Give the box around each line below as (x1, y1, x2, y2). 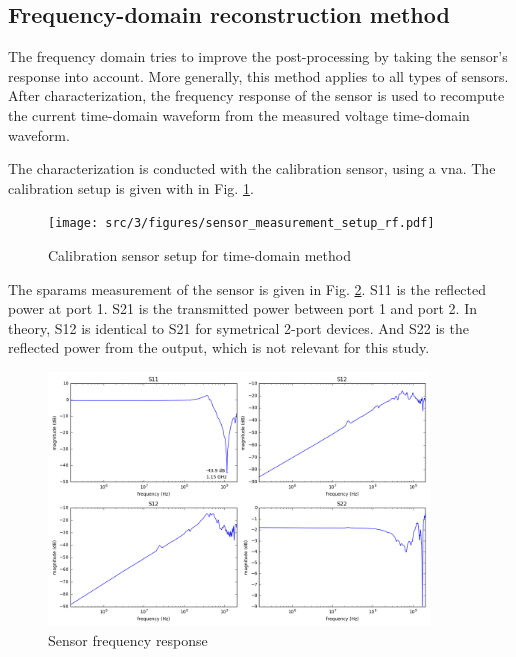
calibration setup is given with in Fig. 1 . (8, 177, 254, 198)
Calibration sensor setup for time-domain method (48, 245, 351, 266)
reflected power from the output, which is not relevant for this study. (8, 337, 430, 358)
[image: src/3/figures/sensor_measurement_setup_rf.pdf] (48, 216, 435, 231)
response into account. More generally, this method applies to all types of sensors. (8, 65, 509, 86)
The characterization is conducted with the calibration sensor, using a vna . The (8, 158, 496, 179)
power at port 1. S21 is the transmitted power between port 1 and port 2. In (8, 298, 477, 319)
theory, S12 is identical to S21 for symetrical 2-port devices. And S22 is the (8, 317, 469, 338)
